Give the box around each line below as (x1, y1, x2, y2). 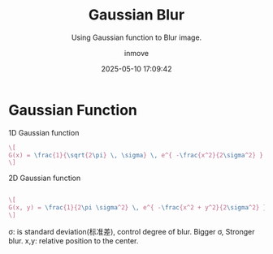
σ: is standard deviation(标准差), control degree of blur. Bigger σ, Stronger (8, 226, 255, 236)
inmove (124, 48, 149, 58)
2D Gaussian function (8, 173, 81, 183)
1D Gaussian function (8, 127, 80, 137)
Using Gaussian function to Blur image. (71, 32, 202, 42)
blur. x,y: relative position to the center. (8, 235, 139, 245)
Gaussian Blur (88, 6, 185, 24)
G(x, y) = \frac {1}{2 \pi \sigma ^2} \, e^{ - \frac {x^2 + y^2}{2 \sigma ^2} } (8, 204, 267, 212)
